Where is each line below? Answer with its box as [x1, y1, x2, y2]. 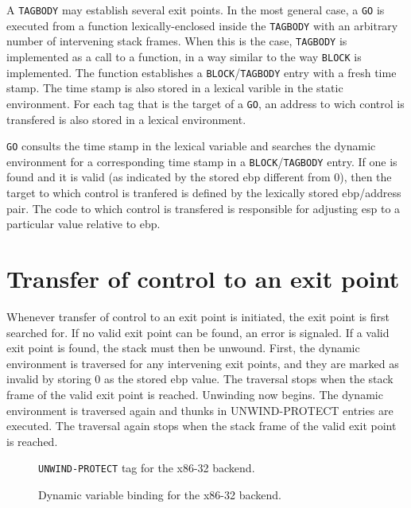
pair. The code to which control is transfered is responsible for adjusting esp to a [6, 200, 401, 216]
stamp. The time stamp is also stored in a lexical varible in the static [6, 79, 343, 96]
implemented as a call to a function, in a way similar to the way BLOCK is [6, 48, 362, 64]
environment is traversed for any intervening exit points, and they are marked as [6, 355, 399, 371]
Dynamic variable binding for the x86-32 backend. [38, 486, 281, 502]
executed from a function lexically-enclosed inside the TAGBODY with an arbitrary [6, 17, 398, 33]
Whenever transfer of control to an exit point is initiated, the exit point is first [6, 308, 390, 324]
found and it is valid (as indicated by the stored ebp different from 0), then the [6, 169, 392, 185]
